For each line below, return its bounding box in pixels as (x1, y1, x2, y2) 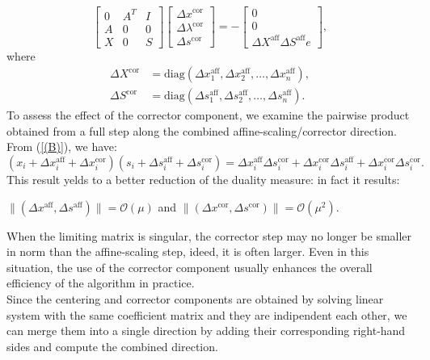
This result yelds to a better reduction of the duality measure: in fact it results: (6, 171, 400, 188)
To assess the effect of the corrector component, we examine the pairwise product (6, 107, 410, 123)
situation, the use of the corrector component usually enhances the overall (6, 258, 373, 275)
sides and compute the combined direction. (6, 337, 218, 354)
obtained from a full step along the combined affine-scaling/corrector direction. (6, 122, 397, 139)
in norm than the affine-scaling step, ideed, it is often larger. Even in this (6, 243, 369, 260)
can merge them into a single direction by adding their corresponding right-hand (6, 322, 406, 339)
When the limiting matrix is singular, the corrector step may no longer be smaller (6, 227, 412, 244)
